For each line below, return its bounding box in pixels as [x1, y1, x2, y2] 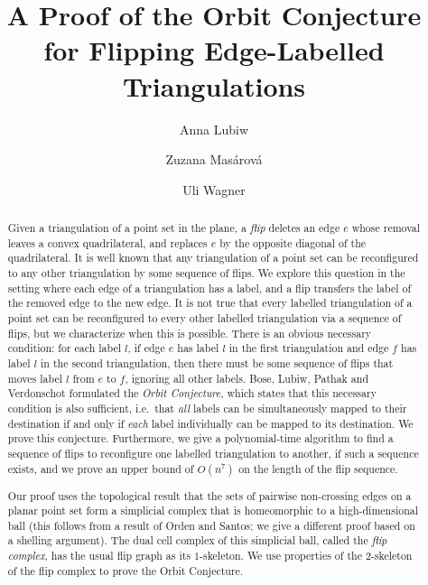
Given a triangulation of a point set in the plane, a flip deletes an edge [7, 220, 340, 236]
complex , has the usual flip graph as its [7, 548, 191, 563]
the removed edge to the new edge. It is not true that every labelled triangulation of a [7, 295, 413, 311]
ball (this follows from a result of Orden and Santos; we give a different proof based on [7, 517, 415, 533]
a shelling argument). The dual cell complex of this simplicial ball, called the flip [7, 533, 387, 548]
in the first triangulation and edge [228, 340, 389, 356]
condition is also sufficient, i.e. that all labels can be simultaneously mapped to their [7, 400, 407, 415]
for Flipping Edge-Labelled [43, 32, 385, 69]
